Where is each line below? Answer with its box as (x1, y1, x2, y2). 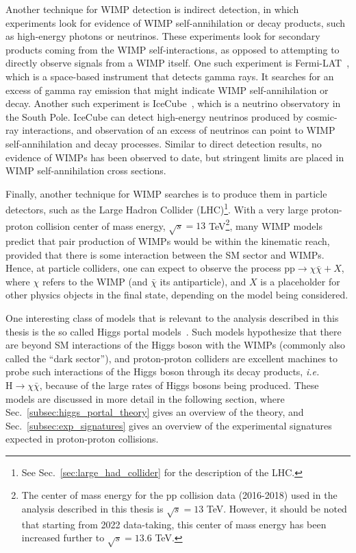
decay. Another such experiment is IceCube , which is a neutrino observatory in (5, 96, 341, 110)
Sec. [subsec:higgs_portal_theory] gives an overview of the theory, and (5, 405, 304, 419)
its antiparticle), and (160, 274, 246, 288)
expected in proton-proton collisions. (5, 432, 159, 446)
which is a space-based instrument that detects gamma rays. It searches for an (5, 69, 334, 83)
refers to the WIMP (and (42, 274, 148, 288)
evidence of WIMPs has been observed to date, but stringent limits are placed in (5, 150, 344, 164)
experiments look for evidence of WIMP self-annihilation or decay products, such (5, 15, 346, 30)
